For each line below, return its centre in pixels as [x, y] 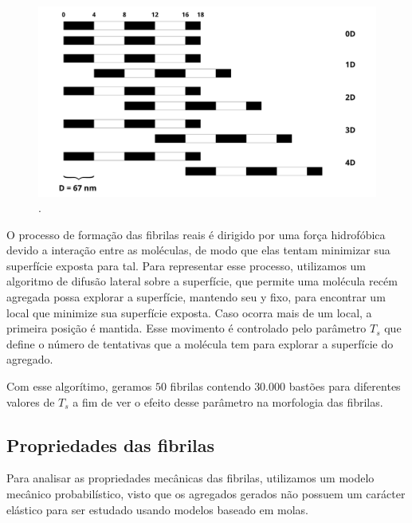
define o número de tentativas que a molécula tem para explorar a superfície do [200, 343]
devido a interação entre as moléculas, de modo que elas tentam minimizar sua [198, 250]
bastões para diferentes [345, 386]
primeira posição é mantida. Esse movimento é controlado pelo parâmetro [186, 328]
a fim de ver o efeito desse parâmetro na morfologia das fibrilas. [228, 401]
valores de [31, 401]
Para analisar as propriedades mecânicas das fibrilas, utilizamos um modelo [190, 478]
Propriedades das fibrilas [111, 444]
